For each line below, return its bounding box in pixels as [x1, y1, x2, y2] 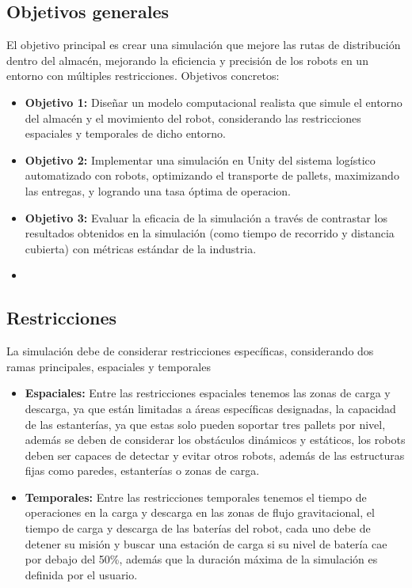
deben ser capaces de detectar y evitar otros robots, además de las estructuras [25, 446, 405, 463]
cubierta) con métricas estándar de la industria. [25, 240, 257, 256]
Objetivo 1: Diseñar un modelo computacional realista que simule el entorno [25, 93, 402, 110]
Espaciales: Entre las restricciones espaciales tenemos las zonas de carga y [25, 385, 391, 401]
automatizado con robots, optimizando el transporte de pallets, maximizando [25, 167, 399, 184]
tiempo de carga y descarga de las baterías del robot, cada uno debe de [25, 520, 371, 537]
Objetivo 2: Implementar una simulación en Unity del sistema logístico [25, 151, 376, 168]
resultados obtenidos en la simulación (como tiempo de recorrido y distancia [25, 225, 395, 241]
